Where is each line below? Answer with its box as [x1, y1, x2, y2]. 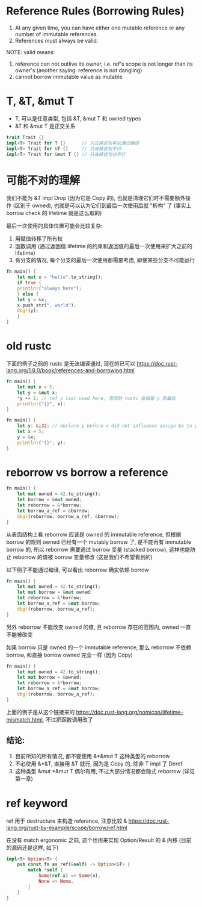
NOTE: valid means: [6, 48, 55, 55]
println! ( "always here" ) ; [17, 285, 82, 291]
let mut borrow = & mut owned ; [17, 589, 93, 596]
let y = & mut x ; [17, 390, 58, 396]
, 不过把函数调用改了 [42, 715, 93, 723]
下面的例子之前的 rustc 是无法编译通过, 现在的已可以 [6, 360, 136, 367]
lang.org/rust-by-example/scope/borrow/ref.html [6, 824, 127, 831]
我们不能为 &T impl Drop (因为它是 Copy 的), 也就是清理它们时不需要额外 [6, 195, 186, 202]
